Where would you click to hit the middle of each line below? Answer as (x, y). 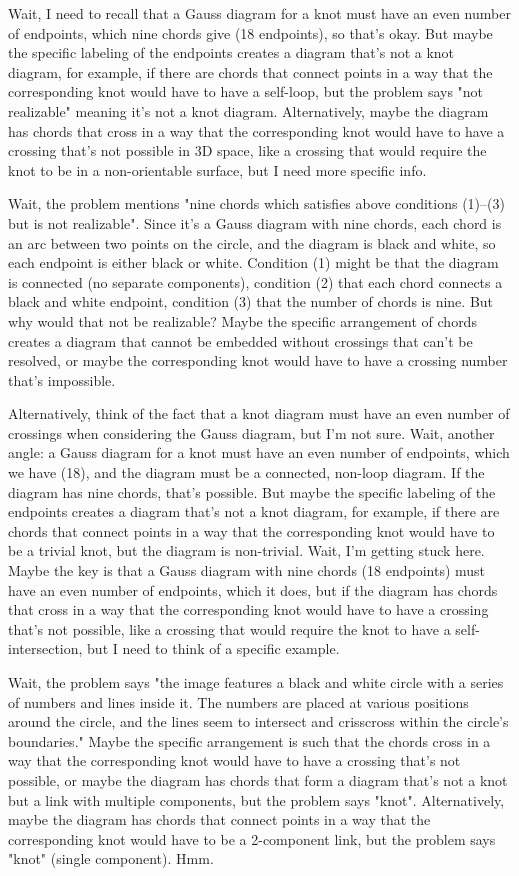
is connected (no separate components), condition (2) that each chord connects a (255, 281)
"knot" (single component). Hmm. (111, 858)
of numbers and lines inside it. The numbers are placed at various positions (238, 701)
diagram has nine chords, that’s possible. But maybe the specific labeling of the (252, 491)
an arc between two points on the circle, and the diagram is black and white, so (252, 242)
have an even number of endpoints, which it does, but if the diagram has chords (253, 589)
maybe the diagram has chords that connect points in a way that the (219, 819)
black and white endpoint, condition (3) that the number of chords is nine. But (251, 301)
